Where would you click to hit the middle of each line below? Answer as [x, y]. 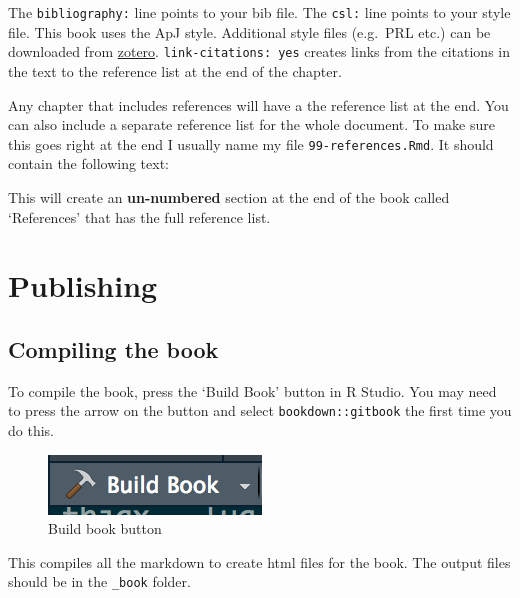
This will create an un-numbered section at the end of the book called [229, 196]
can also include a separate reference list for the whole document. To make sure [251, 124]
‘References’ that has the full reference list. [139, 216]
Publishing [83, 285]
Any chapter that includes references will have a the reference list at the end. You [258, 104]
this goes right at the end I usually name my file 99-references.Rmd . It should [251, 143]
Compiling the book [113, 348]
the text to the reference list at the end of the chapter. [175, 70]
